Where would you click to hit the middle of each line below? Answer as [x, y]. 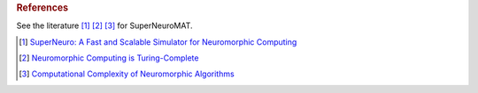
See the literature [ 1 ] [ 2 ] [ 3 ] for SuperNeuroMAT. [105, 25]
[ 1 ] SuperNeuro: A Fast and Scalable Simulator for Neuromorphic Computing [158, 42]
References [42, 7]
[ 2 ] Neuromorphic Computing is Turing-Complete [109, 58]
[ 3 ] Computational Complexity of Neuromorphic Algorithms [127, 74]
